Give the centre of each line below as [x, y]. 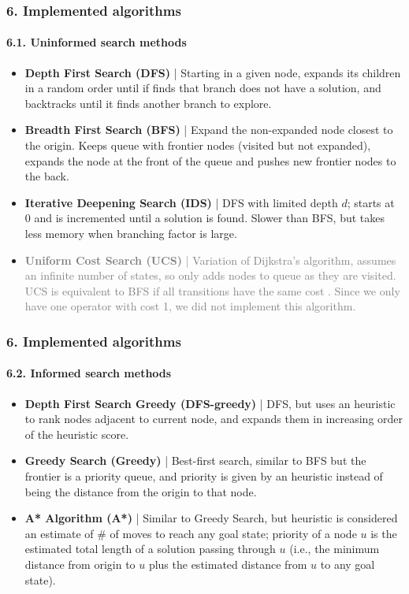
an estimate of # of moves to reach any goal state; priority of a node [191, 533]
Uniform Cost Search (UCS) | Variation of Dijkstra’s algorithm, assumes [210, 260]
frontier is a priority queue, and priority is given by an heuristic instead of [204, 475]
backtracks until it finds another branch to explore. [148, 103]
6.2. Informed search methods [89, 373]
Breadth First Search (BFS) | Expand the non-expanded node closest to [209, 130]
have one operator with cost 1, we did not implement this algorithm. [190, 306]
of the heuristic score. [77, 434]
